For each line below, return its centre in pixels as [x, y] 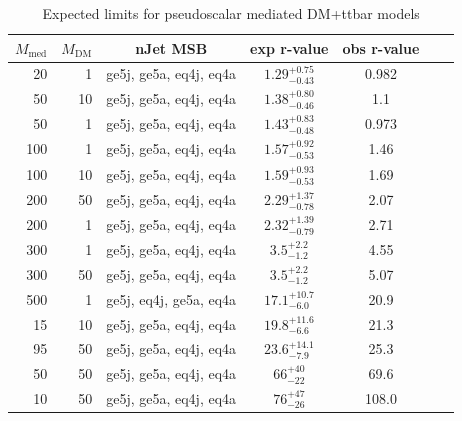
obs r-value [381, 47]
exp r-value [289, 47]
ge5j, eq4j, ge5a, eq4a [171, 298]
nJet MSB [171, 47]
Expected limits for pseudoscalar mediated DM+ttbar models [231, 13]
